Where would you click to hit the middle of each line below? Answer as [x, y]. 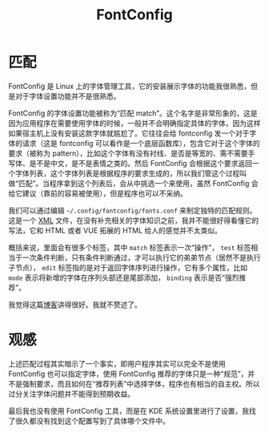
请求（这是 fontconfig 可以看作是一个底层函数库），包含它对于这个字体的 [141, 143]
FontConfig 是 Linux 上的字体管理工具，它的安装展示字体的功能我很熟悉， [130, 86]
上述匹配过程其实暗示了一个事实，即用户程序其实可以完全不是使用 [117, 363]
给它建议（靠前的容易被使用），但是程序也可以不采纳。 [98, 193]
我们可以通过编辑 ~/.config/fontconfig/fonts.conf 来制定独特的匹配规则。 [132, 210]
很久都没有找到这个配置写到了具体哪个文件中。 [92, 421]
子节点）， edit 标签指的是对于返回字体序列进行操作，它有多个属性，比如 [128, 267]
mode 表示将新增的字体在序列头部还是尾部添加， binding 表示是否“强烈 [124, 277]
